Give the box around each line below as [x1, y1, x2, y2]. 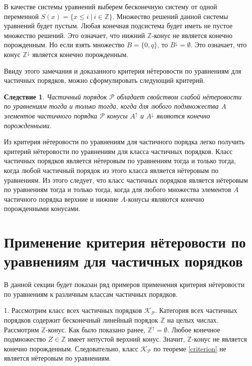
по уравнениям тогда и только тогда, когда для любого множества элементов [4, 184, 232, 194]
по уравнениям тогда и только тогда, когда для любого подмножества [4, 101, 219, 111]
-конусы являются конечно [125, 193, 204, 204]
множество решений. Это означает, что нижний [4, 30, 145, 40]
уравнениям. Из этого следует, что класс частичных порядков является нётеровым [4, 174, 248, 185]
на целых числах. [167, 314, 218, 325]
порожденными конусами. [4, 203, 80, 213]
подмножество [4, 334, 46, 344]
